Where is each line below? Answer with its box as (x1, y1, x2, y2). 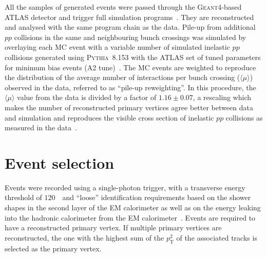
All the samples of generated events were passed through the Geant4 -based (5, 2, 242, 12)
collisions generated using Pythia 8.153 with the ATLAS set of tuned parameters (5, 51, 261, 62)
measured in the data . (5, 122, 77, 133)
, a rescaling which (193, 92, 252, 103)
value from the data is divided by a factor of (17, 92, 157, 103)
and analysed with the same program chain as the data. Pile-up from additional (5, 22, 256, 32)
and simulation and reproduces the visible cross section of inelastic (5, 112, 214, 123)
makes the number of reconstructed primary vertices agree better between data (5, 102, 253, 112)
